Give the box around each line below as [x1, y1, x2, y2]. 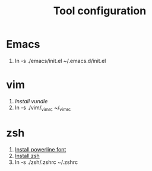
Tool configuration [53, 4, 147, 18]
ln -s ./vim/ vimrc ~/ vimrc [14, 104, 71, 112]
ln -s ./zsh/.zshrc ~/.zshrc [14, 159, 78, 166]
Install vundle [14, 97, 48, 104]
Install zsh [14, 152, 40, 159]
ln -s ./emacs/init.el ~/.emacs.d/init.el [14, 57, 106, 64]
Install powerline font [14, 145, 66, 153]
